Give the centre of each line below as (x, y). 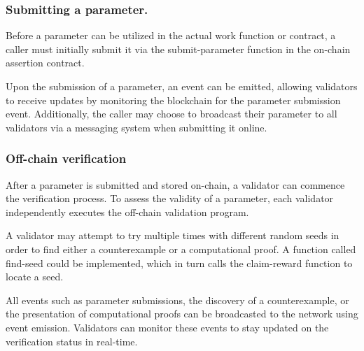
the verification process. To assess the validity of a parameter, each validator (170, 198)
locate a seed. (35, 277)
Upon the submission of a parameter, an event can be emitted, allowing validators (182, 86)
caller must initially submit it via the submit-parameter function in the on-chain (178, 49)
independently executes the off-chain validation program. (127, 212)
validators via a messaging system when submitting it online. (136, 127)
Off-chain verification (66, 158)
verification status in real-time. (72, 341)
